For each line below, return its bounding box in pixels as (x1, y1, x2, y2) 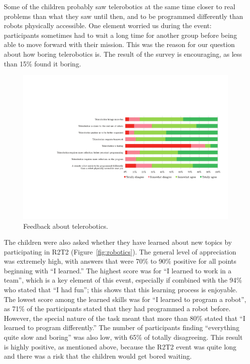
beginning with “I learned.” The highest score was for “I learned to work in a (4, 265, 232, 275)
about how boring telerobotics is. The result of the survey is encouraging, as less (4, 48, 242, 59)
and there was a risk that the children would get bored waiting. (4, 351, 192, 361)
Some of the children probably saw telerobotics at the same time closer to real (4, 1, 235, 11)
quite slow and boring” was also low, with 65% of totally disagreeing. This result (4, 332, 243, 342)
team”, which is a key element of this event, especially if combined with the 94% (4, 275, 242, 285)
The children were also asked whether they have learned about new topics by (4, 237, 232, 247)
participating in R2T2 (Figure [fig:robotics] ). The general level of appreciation (4, 246, 236, 256)
